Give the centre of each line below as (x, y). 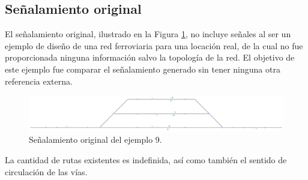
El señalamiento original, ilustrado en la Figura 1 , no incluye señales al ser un (148, 34)
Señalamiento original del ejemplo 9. (95, 139)
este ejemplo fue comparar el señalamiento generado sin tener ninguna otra (143, 69)
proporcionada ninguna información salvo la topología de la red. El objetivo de (150, 57)
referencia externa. (39, 81)
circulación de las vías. (46, 171)
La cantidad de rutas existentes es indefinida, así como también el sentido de (146, 160)
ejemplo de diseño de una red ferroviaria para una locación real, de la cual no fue (154, 45)
